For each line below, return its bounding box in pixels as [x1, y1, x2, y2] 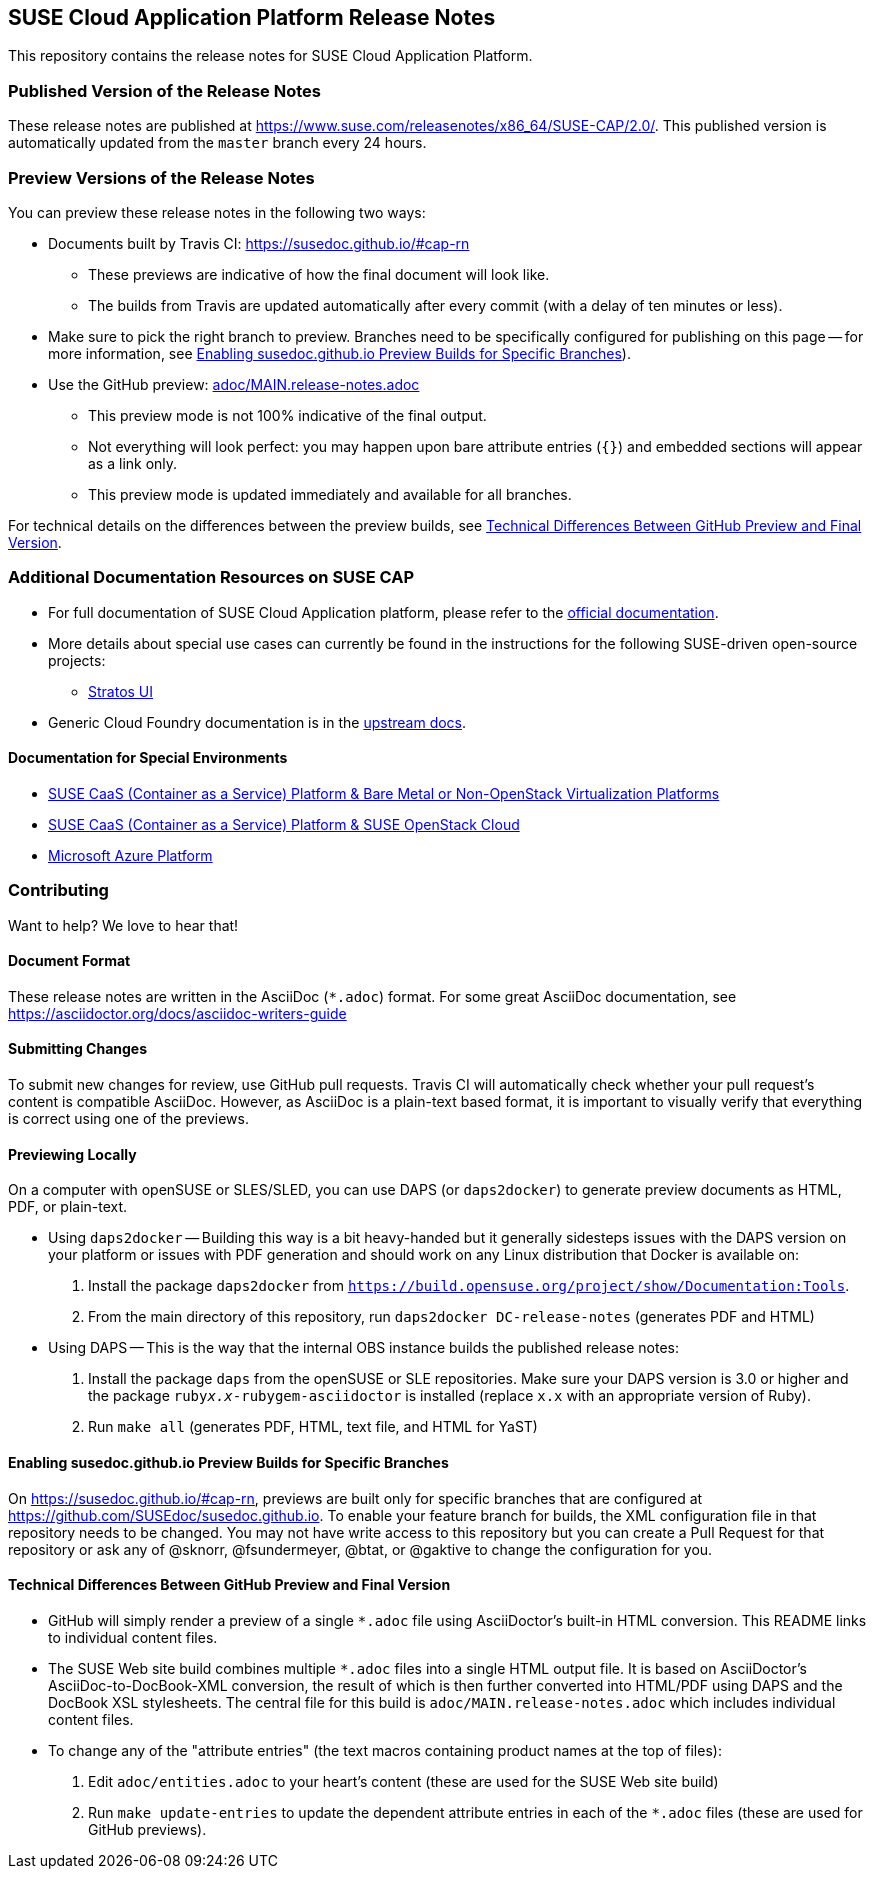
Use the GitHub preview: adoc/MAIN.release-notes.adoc [48, 375, 420, 393]
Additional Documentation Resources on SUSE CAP [8, 567, 415, 588]
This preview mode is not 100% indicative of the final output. [88, 406, 487, 424]
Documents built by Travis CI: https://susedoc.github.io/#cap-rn [48, 234, 470, 252]
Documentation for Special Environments [8, 749, 288, 767]
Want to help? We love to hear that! [8, 916, 239, 934]
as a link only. [88, 454, 178, 472]
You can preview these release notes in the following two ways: [8, 203, 426, 221]
